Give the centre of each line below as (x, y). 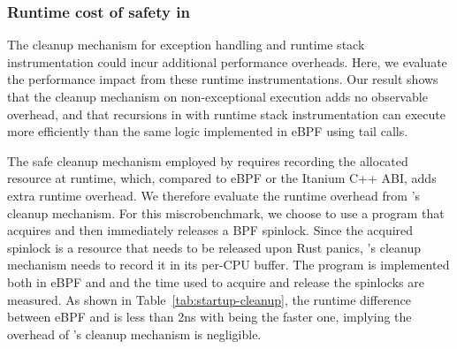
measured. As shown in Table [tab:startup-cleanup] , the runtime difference (209, 299)
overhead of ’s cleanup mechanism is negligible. (134, 334)
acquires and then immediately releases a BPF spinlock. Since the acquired (210, 230)
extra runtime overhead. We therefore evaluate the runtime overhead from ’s (214, 195)
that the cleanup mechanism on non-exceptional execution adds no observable (217, 96)
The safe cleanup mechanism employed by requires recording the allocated (208, 160)
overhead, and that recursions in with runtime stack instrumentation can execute (226, 114)
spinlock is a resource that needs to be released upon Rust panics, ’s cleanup (214, 247)
